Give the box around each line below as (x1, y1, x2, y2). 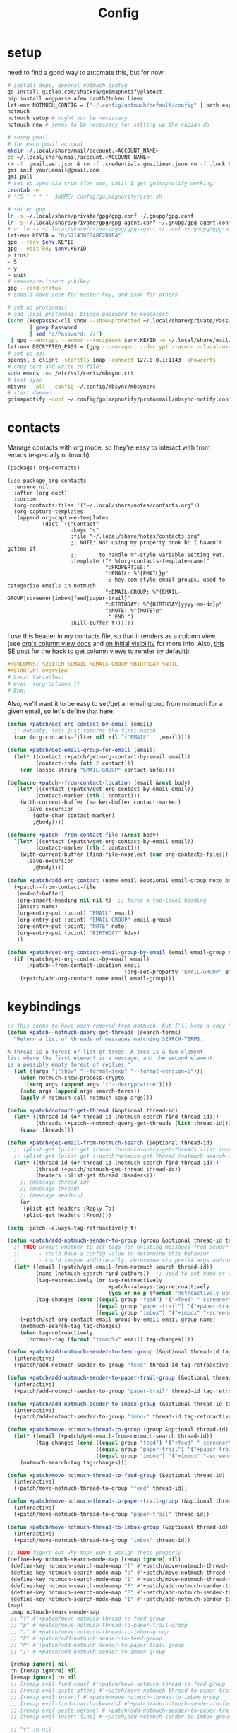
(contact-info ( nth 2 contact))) (35, 760, 134, 767)
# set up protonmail (7, 304, 68, 312)
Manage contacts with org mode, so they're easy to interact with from (7, 443, 210, 452)
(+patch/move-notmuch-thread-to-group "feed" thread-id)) (13, 1485, 188, 1492)
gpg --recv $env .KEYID (7, 239, 74, 246)
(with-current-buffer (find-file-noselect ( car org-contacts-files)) (20, 851, 229, 858)
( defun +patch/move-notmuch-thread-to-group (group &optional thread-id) (7, 1426, 229, 1433)
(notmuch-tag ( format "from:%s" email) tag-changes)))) (25, 1336, 194, 1343)
